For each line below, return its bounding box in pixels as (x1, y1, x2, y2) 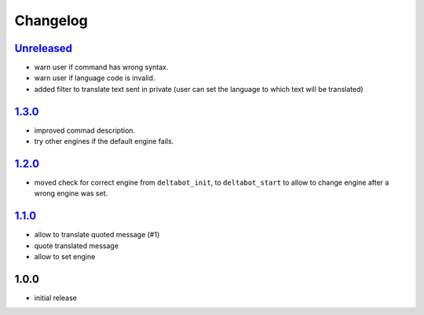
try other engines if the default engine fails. (34, 137, 174, 146)
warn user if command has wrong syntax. (34, 63, 169, 72)
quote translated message (34, 240, 119, 251)
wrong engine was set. (34, 189, 108, 198)
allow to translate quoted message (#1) (34, 230, 160, 240)
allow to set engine (34, 252, 96, 262)
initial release (34, 293, 78, 302)
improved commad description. (34, 126, 136, 135)
